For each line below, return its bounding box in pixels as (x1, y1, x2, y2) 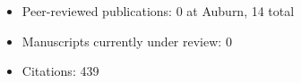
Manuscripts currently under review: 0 (21, 31, 232, 50)
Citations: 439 (21, 62, 99, 80)
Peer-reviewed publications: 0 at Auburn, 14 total (21, 2, 295, 20)
